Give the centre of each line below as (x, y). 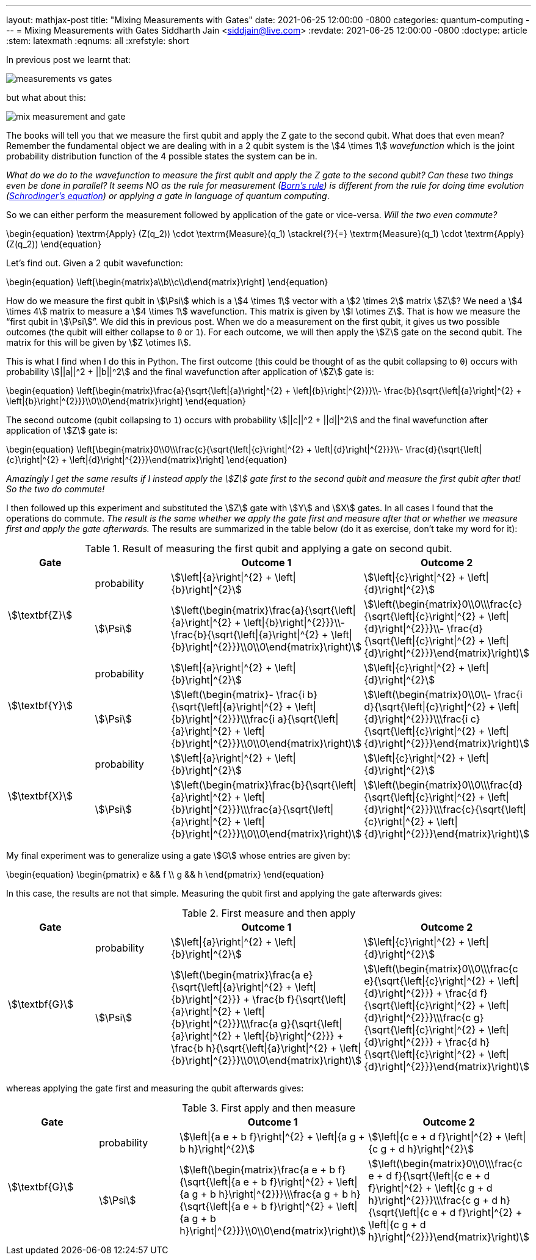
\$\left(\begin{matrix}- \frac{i (238, 694)
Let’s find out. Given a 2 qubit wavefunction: (95, 263)
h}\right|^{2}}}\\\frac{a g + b (283, 1194)
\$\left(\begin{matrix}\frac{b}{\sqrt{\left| (264, 785)
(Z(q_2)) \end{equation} (54, 244)
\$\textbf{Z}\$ (40, 615)
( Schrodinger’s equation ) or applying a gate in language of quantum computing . (168, 196)
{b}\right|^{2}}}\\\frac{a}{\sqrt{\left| (252, 809)
